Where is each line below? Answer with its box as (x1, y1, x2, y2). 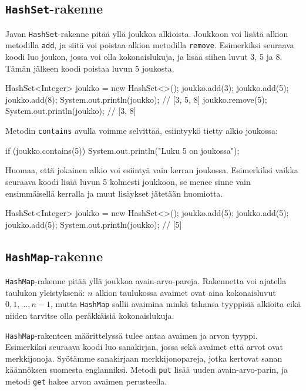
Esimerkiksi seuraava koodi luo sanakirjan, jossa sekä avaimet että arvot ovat (5, 341, 283, 353)
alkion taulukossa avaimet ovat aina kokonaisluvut (95, 286, 276, 298)
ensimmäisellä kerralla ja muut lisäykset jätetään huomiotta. (5, 187, 223, 199)
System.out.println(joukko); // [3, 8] (5, 105, 136, 117)
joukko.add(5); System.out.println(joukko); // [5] (5, 218, 182, 230)
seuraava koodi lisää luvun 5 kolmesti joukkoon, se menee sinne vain (5, 175, 251, 187)
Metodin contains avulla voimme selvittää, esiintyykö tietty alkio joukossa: (5, 124, 278, 137)
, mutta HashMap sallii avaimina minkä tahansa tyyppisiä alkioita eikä (50, 298, 301, 310)
